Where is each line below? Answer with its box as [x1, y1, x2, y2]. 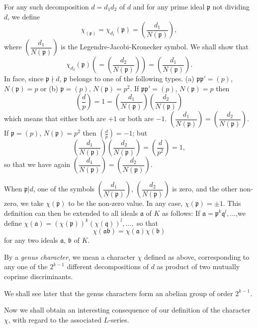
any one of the [4, 261, 48, 272]
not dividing [212, 1, 250, 11]
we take [20, 198, 44, 208]
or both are [119, 113, 154, 124]
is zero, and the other [172, 183, 238, 194]
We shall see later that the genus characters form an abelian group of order [4, 288, 233, 298]
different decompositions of [67, 261, 149, 272]
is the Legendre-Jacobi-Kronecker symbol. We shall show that [61, 41, 249, 52]
